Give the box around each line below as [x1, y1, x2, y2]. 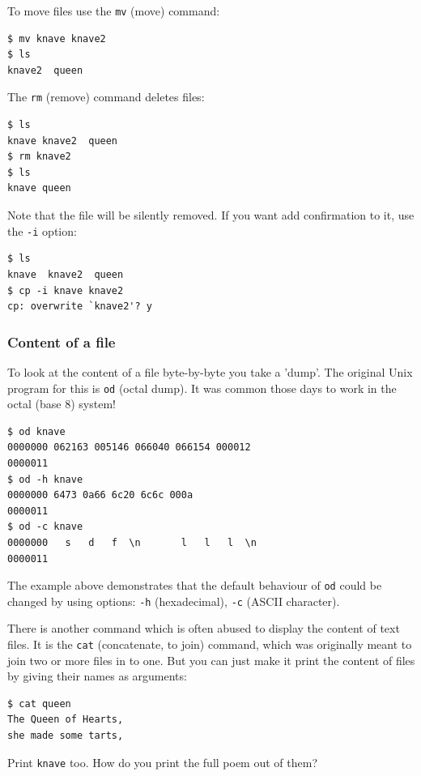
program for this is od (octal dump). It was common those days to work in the [7, 379, 397, 396]
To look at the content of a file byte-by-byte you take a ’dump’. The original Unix [7, 363, 413, 380]
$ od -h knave [7, 473, 83, 485]
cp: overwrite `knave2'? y [7, 301, 152, 313]
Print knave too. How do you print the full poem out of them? [7, 753, 317, 770]
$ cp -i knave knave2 [7, 284, 124, 296]
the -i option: [7, 222, 77, 239]
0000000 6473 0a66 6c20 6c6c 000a [7, 489, 193, 501]
